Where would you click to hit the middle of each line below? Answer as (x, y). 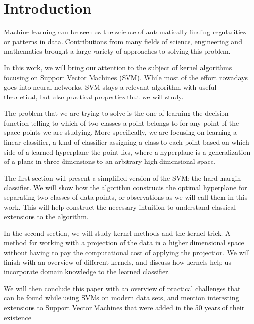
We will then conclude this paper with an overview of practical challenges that (122, 288)
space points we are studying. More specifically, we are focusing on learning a (121, 132)
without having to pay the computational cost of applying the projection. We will (127, 252)
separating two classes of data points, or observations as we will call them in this (126, 197)
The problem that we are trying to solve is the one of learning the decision (116, 113)
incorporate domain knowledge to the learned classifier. (87, 272)
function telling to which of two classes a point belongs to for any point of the (122, 122)
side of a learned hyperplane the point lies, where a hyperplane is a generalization (127, 151)
